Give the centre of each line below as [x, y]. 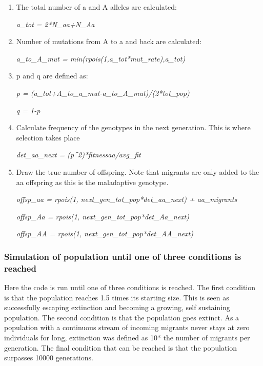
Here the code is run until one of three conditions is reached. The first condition [130, 287]
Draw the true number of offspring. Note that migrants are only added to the [138, 171]
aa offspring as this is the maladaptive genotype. [92, 182]
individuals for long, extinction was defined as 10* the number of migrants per [127, 338]
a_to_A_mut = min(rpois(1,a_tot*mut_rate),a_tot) [101, 58]
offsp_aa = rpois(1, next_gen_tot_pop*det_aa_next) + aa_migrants [127, 199]
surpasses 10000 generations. [49, 358]
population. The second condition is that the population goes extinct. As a [122, 317]
